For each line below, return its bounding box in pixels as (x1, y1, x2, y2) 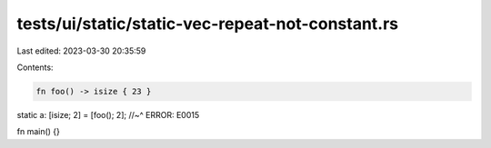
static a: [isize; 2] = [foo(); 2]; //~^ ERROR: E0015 (16, 109, 200, 120)
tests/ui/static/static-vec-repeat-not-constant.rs (16, 14, 399, 34)
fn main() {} (16, 126, 61, 137)
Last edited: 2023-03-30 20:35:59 (16, 45, 146, 56)
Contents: (16, 62, 54, 73)
